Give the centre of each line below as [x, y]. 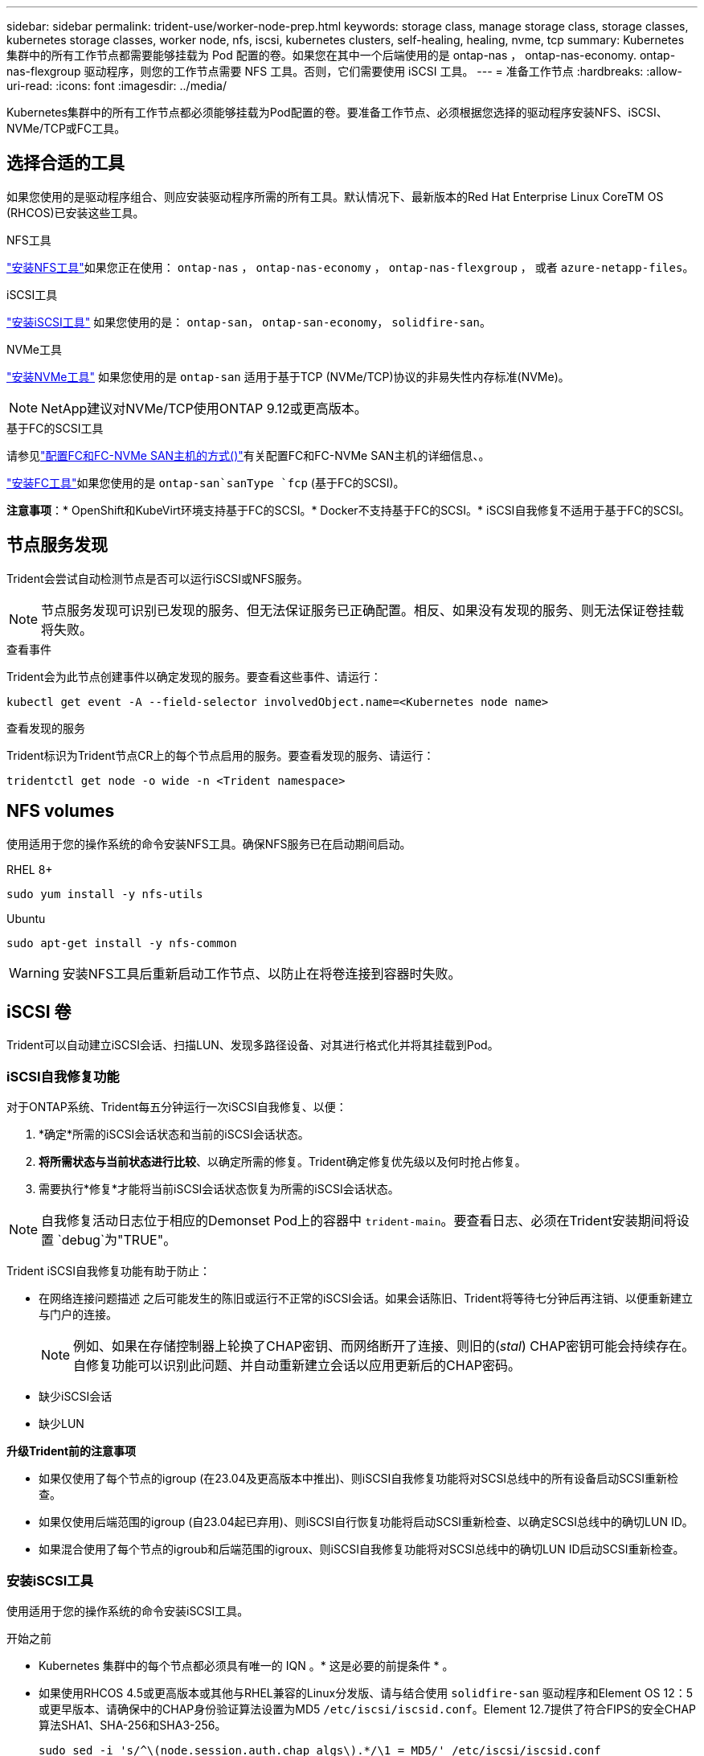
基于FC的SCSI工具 [55, 428]
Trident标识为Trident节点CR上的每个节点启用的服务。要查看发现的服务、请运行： [221, 755]
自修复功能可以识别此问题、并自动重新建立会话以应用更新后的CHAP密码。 [297, 1366]
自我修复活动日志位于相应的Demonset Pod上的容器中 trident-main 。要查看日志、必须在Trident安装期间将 [359, 1221]
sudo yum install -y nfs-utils [105, 894]
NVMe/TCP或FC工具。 [66, 128]
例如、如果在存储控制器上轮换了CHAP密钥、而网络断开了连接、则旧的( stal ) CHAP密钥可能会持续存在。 [384, 1346]
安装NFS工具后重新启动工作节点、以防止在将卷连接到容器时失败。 [262, 973]
